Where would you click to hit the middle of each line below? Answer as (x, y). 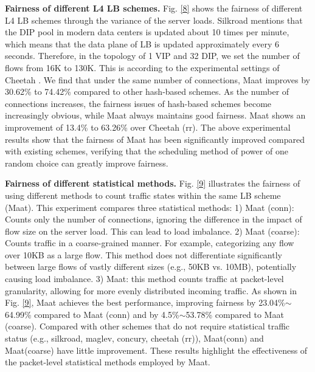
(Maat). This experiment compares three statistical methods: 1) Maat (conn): (150, 207)
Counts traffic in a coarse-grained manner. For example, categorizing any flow (150, 243)
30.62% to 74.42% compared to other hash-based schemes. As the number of (147, 91)
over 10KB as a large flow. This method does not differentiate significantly (144, 254)
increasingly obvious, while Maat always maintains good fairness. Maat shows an (155, 115)
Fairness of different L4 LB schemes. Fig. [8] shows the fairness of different (154, 8)
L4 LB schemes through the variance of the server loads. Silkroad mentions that (154, 20)
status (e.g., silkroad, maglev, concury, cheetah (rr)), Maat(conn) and (134, 338)
